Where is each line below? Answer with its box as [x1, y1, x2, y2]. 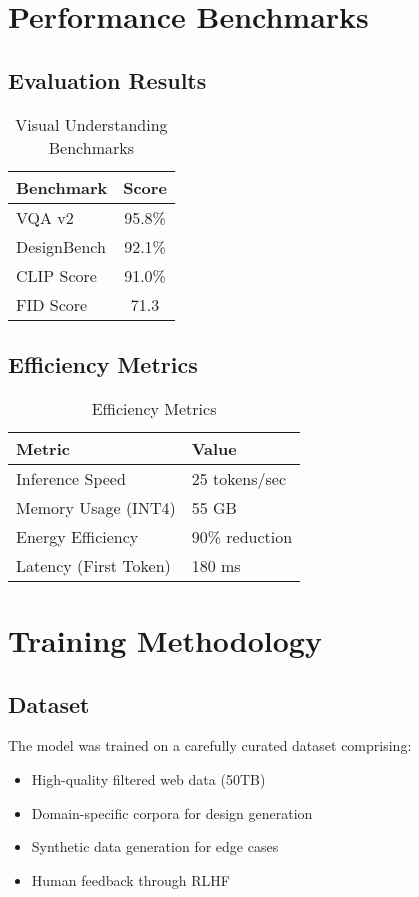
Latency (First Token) [16, 553, 171, 577]
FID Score [16, 292, 88, 316]
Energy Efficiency [16, 524, 139, 548]
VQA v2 [16, 205, 74, 229]
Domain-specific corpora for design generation [31, 802, 313, 823]
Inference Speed [16, 466, 126, 490]
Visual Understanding [15, 112, 168, 136]
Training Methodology [8, 619, 322, 660]
